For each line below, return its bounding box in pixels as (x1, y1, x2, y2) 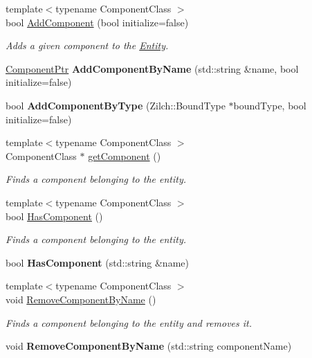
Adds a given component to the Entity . (6, 38, 169, 53)
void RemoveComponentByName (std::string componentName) (6, 339, 292, 353)
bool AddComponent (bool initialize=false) (6, 15, 189, 29)
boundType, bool (233, 98, 306, 112)
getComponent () (88, 148, 161, 163)
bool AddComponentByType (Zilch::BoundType (6, 98, 226, 112)
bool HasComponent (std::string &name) (6, 255, 189, 269)
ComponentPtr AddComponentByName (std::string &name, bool (6, 61, 299, 75)
